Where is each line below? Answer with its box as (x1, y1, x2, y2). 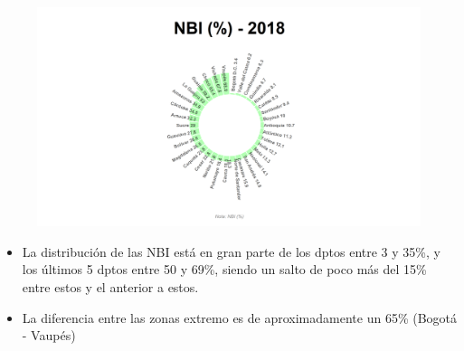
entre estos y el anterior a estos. (22, 278, 199, 296)
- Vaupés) (22, 326, 76, 345)
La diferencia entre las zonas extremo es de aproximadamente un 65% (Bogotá (22, 308, 458, 327)
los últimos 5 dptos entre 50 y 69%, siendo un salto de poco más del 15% (22, 260, 427, 279)
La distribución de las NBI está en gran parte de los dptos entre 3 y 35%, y (22, 242, 440, 261)
